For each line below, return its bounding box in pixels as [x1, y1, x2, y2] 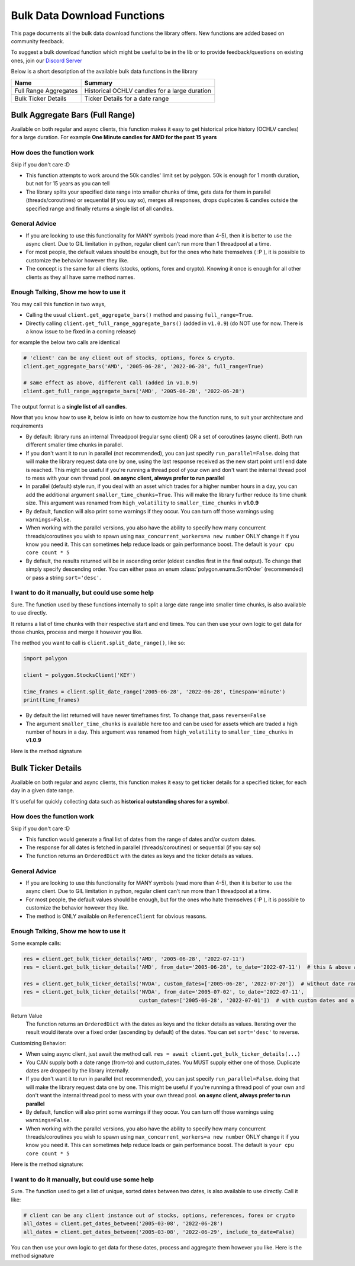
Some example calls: [11, 939, 62, 947]
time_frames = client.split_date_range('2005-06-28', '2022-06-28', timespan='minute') [23, 688, 286, 695]
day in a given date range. [11, 787, 75, 794]
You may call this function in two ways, [11, 300, 106, 307]
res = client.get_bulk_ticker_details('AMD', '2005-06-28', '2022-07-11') [23, 955, 246, 962]
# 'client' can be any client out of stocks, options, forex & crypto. [23, 355, 236, 361]
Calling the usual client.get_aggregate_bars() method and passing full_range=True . [25, 311, 253, 319]
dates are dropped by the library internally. [25, 1066, 130, 1074]
